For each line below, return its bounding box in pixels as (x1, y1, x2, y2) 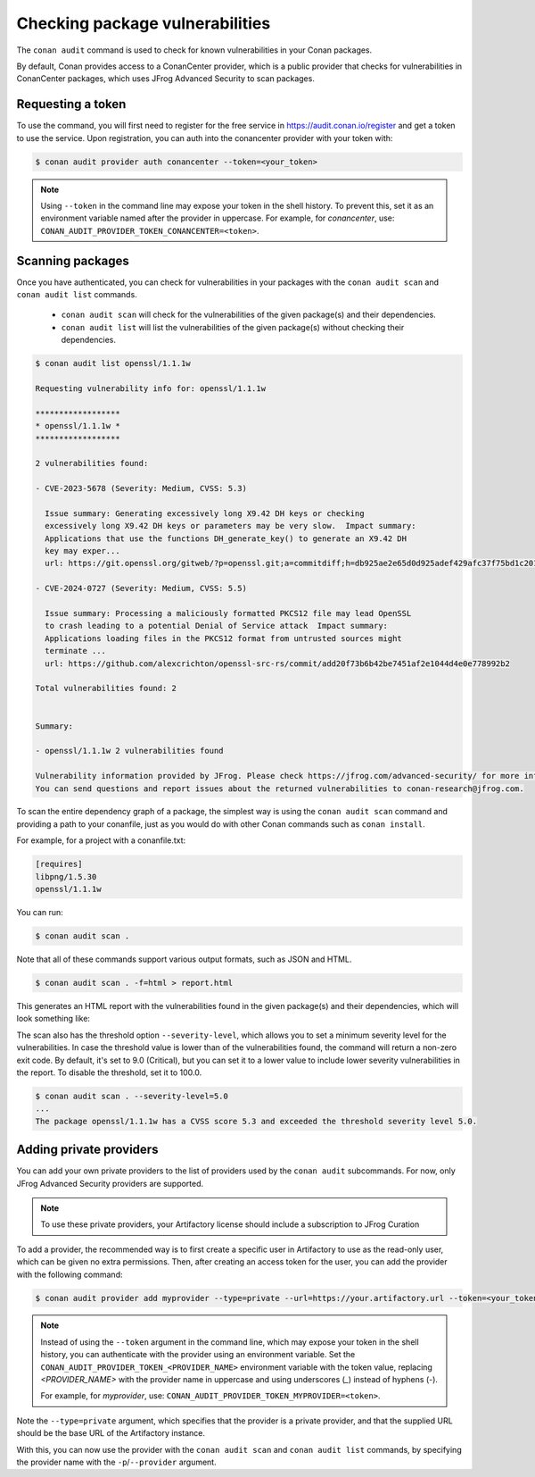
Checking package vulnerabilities (16, 13, 271, 33)
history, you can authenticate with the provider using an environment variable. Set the (40, 1349, 356, 1360)
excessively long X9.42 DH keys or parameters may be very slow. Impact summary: (45, 521, 416, 531)
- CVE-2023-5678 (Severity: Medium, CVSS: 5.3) (35, 483, 247, 494)
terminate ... (45, 646, 107, 656)
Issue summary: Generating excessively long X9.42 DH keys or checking (45, 508, 365, 518)
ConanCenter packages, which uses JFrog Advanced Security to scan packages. (16, 73, 316, 84)
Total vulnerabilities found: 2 (35, 683, 177, 694)
